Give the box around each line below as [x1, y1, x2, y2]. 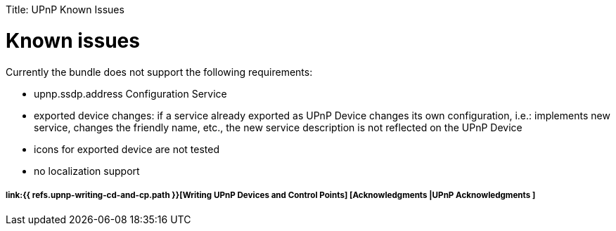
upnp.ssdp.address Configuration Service [34, 87, 227, 100]
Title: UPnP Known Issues [6, 4, 124, 15]
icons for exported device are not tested [34, 143, 219, 155]
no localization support [34, 164, 140, 177]
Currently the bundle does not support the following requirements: [6, 65, 313, 78]
